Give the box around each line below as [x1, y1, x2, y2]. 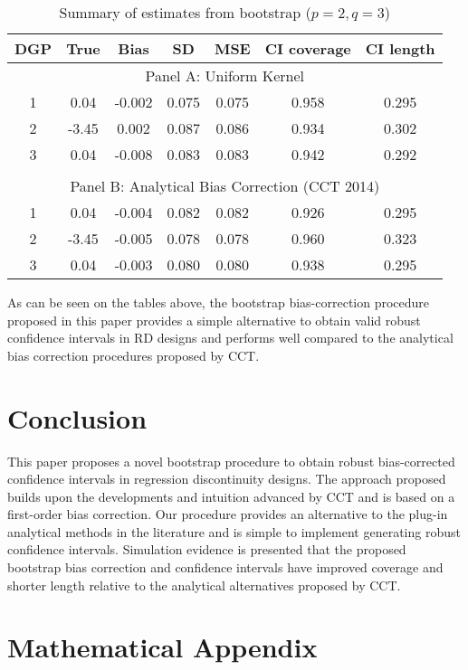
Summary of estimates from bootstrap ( [59, 2, 311, 23]
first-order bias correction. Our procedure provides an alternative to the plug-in [7, 505, 448, 524]
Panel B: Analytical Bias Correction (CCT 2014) [70, 175, 380, 196]
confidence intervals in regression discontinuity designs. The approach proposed [7, 469, 446, 488]
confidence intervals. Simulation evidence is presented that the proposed [7, 540, 406, 559]
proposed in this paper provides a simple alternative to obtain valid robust [7, 310, 421, 329]
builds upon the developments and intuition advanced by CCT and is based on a [7, 486, 455, 505]
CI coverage [264, 38, 351, 59]
